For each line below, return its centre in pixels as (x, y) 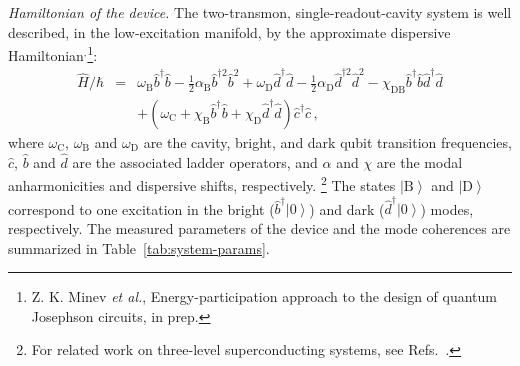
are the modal (419, 161)
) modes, (447, 208)
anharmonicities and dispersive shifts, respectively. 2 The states (202, 184)
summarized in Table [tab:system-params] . (139, 247)
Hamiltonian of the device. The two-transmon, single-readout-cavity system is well (260, 12)
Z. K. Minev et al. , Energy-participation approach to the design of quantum (264, 296)
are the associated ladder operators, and (195, 161)
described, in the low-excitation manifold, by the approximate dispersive (229, 31)
